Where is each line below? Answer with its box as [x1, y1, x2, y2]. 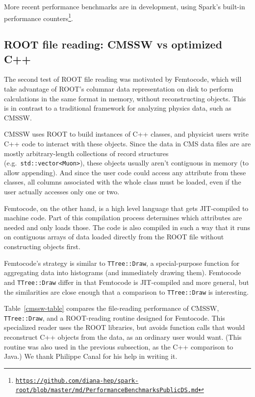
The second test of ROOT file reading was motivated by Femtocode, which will [4, 74, 242, 84]
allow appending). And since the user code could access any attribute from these [4, 167, 246, 177]
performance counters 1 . [4, 11, 73, 23]
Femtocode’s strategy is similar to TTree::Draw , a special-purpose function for [4, 257, 240, 268]
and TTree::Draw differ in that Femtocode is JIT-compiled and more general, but [4, 277, 249, 287]
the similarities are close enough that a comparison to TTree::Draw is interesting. [4, 286, 249, 297]
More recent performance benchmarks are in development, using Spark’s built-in [4, 1, 245, 11]
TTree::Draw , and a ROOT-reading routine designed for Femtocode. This [4, 312, 225, 323]
